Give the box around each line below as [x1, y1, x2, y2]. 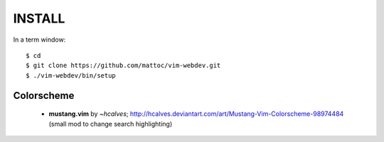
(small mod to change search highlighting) [48, 119, 173, 128]
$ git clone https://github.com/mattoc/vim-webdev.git [26, 61, 221, 70]
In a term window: [13, 35, 66, 44]
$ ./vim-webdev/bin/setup [26, 71, 117, 79]
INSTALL [13, 11, 65, 26]
